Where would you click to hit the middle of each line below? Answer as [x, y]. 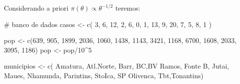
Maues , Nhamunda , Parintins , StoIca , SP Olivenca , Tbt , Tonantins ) [104, 75]
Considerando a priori [36, 8]
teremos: [128, 8]
